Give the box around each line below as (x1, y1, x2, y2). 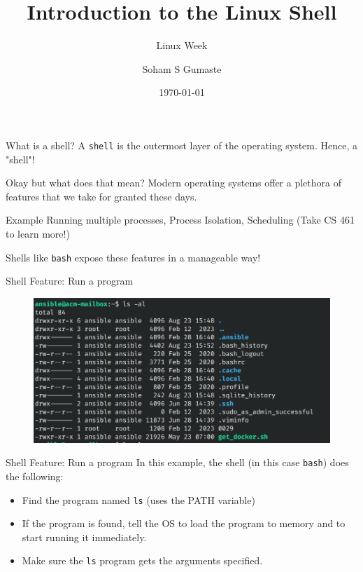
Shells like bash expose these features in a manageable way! (6, 250, 261, 264)
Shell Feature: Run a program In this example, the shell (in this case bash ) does (6, 455, 349, 470)
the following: (6, 469, 64, 484)
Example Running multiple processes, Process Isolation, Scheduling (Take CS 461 (6, 212, 355, 227)
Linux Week (156, 38, 208, 53)
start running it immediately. (22, 529, 147, 544)
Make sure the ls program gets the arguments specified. (22, 553, 263, 568)
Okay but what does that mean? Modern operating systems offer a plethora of (6, 175, 341, 190)
